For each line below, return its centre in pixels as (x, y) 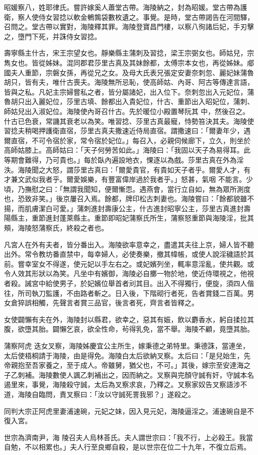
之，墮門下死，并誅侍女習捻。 (53, 36)
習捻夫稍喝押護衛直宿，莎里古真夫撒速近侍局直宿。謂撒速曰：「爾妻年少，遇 (127, 131)
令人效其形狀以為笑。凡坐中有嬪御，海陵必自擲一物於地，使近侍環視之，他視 (129, 273)
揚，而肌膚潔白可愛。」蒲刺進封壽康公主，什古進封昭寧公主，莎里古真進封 (124, 208)
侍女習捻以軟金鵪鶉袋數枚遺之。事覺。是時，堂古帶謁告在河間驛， (146, 17)
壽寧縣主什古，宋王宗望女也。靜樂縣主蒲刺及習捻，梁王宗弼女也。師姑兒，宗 (129, 53)
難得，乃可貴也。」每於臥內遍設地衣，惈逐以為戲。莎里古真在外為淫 (134, 159)
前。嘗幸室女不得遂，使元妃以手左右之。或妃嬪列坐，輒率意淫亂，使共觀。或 (129, 263)
